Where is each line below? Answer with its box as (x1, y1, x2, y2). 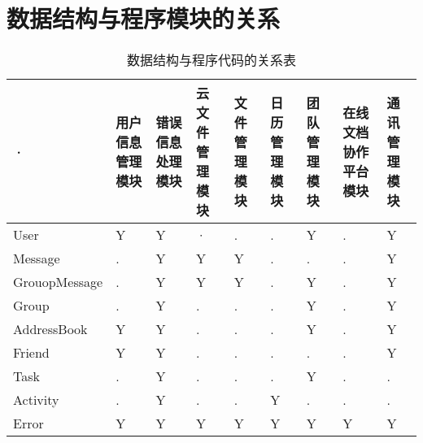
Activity (13, 390, 59, 410)
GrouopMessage (13, 272, 103, 292)
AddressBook (13, 319, 88, 339)
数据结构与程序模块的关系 (7, 2, 281, 35)
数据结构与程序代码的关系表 (126, 50, 296, 70)
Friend (13, 343, 50, 363)
